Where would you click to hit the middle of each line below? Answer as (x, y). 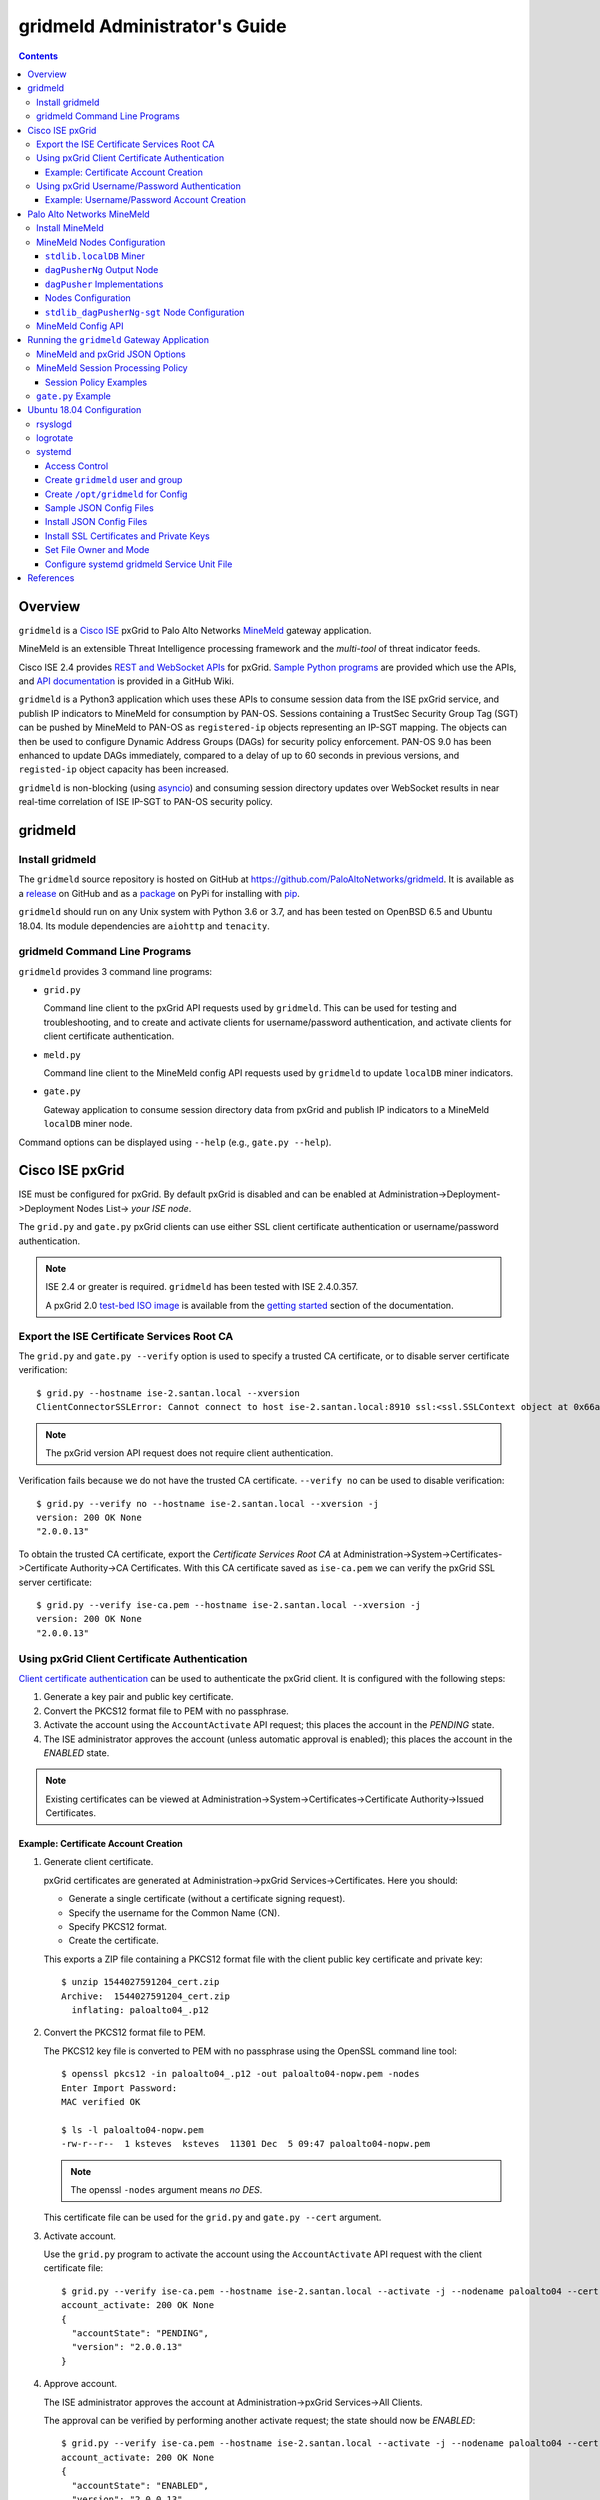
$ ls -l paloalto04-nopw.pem (132, 2129)
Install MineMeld (70, 228)
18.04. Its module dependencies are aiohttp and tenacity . (144, 926)
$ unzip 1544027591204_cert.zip (140, 1982)
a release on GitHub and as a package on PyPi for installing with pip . (159, 893)
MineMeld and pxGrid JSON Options (111, 354)
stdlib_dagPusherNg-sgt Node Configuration (145, 312)
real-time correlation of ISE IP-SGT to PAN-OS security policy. (146, 802)
